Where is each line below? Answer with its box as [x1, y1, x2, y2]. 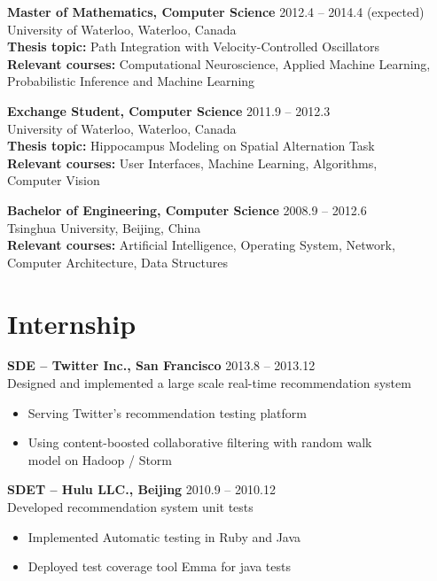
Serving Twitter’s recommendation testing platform [27, 403, 307, 422]
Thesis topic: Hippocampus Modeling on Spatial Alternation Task [7, 136, 375, 155]
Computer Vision [7, 171, 100, 190]
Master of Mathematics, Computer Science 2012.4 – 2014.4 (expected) [7, 3, 425, 20]
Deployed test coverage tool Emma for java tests [27, 557, 291, 576]
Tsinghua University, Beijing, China [7, 218, 201, 236]
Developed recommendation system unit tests [7, 498, 254, 515]
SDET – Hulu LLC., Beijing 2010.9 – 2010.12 [7, 480, 276, 499]
